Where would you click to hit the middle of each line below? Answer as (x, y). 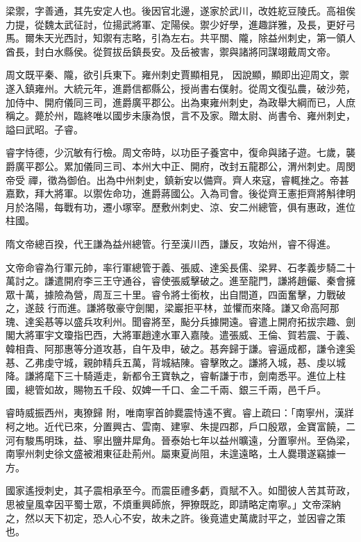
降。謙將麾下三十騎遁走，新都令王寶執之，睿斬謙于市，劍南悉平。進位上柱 (176, 376)
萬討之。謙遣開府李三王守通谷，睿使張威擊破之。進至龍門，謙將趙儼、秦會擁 (180, 281)
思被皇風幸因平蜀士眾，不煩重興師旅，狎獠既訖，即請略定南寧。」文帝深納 (173, 504)
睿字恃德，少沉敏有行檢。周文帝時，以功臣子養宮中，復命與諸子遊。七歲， (176, 152)
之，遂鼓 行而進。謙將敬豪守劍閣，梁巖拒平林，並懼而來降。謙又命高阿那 (173, 308)
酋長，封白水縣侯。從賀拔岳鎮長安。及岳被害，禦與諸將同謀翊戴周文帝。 (171, 51)
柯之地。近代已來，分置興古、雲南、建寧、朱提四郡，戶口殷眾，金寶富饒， (176, 426)
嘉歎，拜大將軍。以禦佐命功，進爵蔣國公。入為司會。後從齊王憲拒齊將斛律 (176, 193)
